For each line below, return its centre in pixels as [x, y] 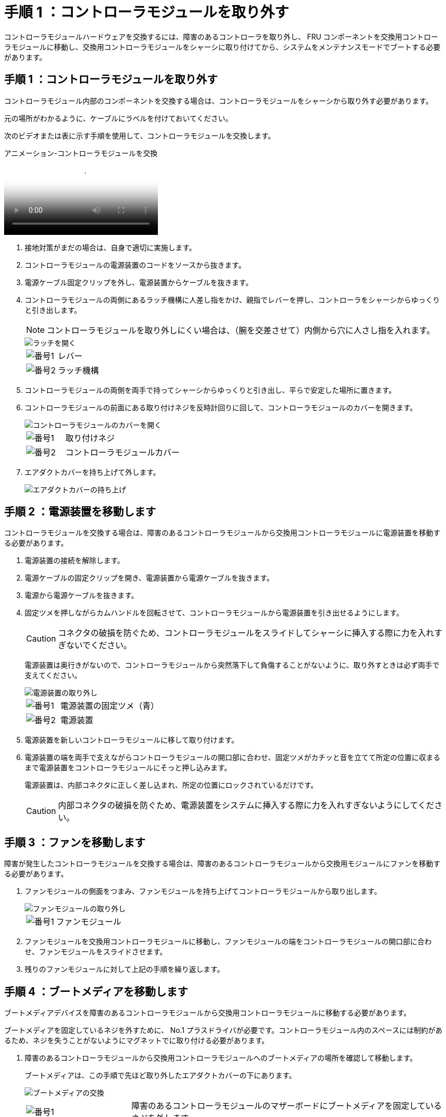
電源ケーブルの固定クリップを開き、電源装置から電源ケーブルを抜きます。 [149, 578]
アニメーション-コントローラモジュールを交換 [81, 153]
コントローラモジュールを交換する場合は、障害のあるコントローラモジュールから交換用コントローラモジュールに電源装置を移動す [222, 533]
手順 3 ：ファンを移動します [75, 842]
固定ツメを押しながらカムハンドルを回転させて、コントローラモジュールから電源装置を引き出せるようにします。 [214, 613]
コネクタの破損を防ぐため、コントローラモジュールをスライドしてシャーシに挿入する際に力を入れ [246, 633]
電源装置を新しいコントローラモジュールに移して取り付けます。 [132, 740]
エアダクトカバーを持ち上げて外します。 [93, 472]
